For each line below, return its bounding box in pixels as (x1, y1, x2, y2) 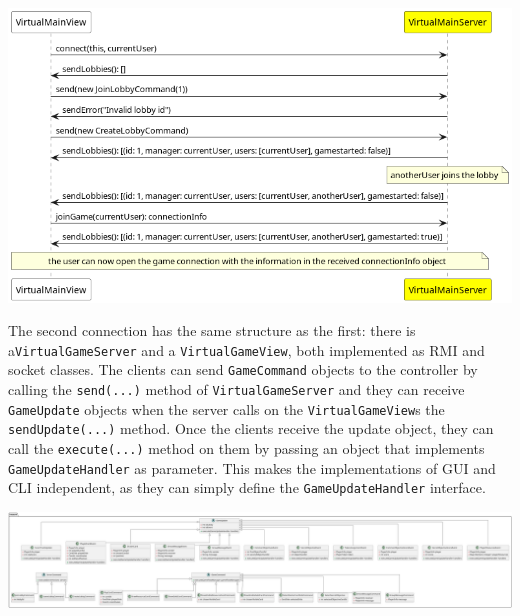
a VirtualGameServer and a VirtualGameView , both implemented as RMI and (8, 339, 485, 360)
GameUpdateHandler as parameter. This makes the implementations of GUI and (8, 457, 496, 478)
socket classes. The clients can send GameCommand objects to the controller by (8, 359, 478, 380)
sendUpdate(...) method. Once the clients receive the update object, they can (8, 418, 494, 439)
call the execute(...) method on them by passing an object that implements (8, 438, 485, 459)
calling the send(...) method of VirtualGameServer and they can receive (8, 379, 465, 400)
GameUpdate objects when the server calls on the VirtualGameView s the (8, 398, 445, 419)
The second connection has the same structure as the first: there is (8, 320, 416, 341)
